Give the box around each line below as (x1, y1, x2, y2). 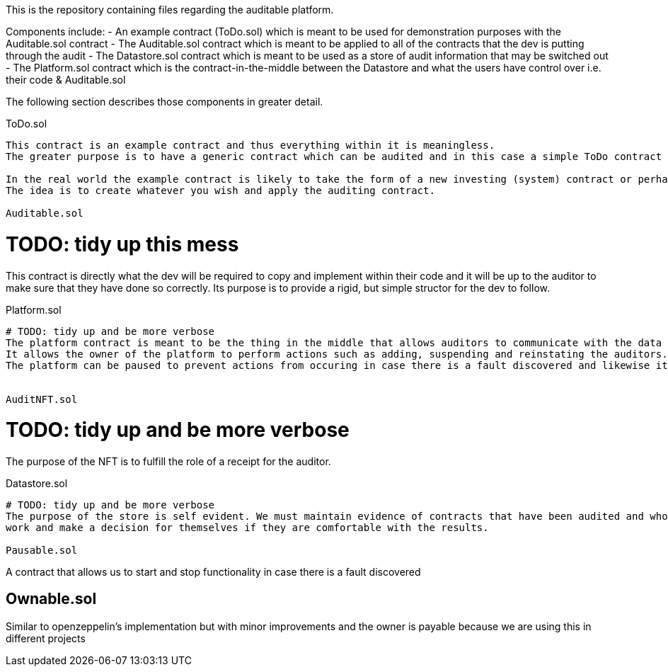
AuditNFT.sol (6, 393, 78, 405)
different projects (6, 632, 86, 644)
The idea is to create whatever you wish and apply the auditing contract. (6, 185, 435, 196)
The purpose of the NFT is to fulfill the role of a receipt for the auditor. (6, 455, 331, 467)
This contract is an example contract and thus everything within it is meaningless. (6, 139, 495, 151)
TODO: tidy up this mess (6, 232, 239, 256)
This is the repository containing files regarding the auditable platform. (6, 4, 334, 16)
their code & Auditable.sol (6, 74, 126, 86)
